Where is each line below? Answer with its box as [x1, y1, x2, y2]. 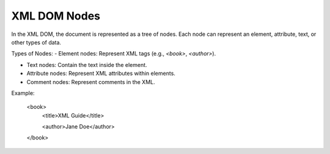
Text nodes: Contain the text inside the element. [26, 61, 147, 68]
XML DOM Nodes [11, 9, 101, 23]
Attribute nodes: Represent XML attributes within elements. [26, 70, 175, 77]
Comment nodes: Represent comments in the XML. [26, 78, 155, 85]
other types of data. [11, 38, 61, 46]
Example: [11, 89, 35, 97]
